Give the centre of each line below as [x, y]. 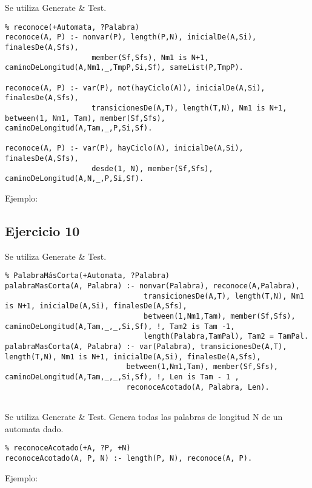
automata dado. [34, 428]
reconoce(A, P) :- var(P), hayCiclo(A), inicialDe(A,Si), [124, 148]
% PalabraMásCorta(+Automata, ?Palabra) [88, 276]
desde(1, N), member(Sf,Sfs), [152, 168]
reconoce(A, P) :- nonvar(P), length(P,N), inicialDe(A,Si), [131, 37]
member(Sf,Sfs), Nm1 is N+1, [150, 57]
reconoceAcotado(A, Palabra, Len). [198, 387]
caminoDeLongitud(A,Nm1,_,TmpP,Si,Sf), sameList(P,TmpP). [124, 68]
